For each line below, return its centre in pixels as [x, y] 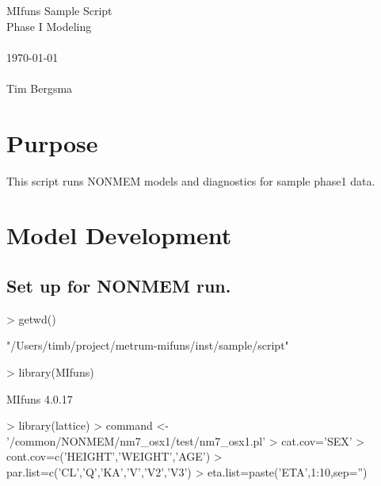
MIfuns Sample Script [59, 10]
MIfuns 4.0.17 [40, 398]
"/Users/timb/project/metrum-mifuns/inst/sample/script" [148, 345]
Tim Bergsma [40, 88]
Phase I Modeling [49, 26]
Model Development [119, 235]
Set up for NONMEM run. [119, 286]
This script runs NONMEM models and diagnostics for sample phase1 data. [191, 180]
